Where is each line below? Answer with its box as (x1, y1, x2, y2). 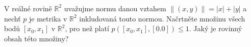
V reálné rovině (4, 3, 52, 13)
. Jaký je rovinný (189, 23, 242, 34)
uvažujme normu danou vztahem (64, 3, 166, 13)
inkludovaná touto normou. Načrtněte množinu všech (79, 13, 245, 24)
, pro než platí (65, 23, 109, 34)
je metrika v (29, 13, 67, 24)
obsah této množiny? (4, 33, 69, 43)
